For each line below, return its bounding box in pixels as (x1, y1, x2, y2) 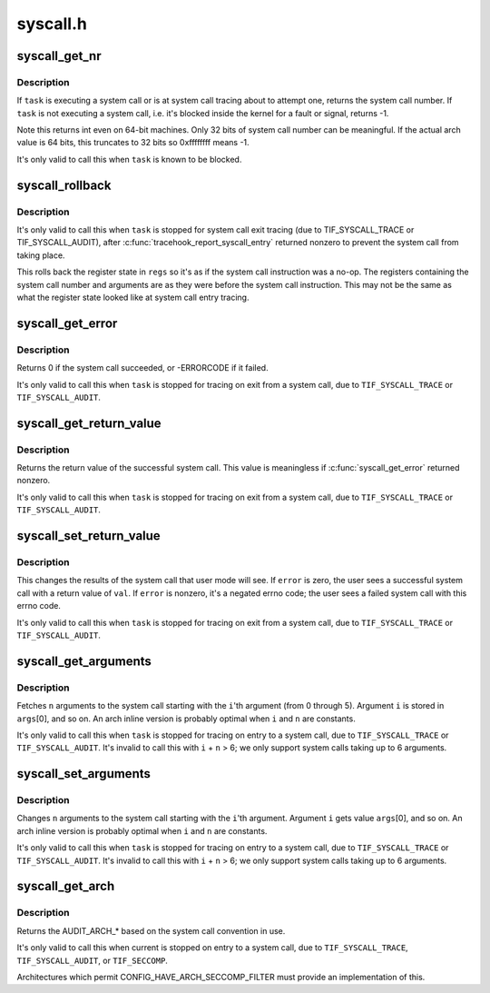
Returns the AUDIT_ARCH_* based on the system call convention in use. (16, 925, 286, 936)
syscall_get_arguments (16, 653, 152, 669)
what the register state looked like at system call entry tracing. (16, 292, 250, 303)
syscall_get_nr (16, 48, 102, 64)
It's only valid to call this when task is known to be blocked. (16, 154, 242, 164)
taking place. (16, 250, 65, 261)
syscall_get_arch (16, 879, 115, 894)
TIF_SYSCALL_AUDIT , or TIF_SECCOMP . (16, 955, 168, 966)
